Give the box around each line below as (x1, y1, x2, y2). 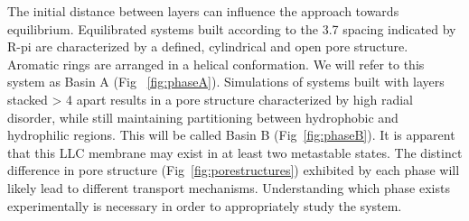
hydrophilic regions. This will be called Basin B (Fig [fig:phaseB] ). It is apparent (7, 125, 455, 144)
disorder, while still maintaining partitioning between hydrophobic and (7, 107, 399, 126)
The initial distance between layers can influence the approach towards (7, 2, 399, 20)
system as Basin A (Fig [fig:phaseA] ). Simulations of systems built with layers (7, 72, 445, 91)
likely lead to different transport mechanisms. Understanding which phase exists (7, 178, 450, 197)
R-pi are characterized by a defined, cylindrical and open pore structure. (7, 37, 408, 56)
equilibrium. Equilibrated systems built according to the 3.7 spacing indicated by (7, 19, 456, 38)
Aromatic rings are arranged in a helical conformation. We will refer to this (7, 54, 425, 73)
